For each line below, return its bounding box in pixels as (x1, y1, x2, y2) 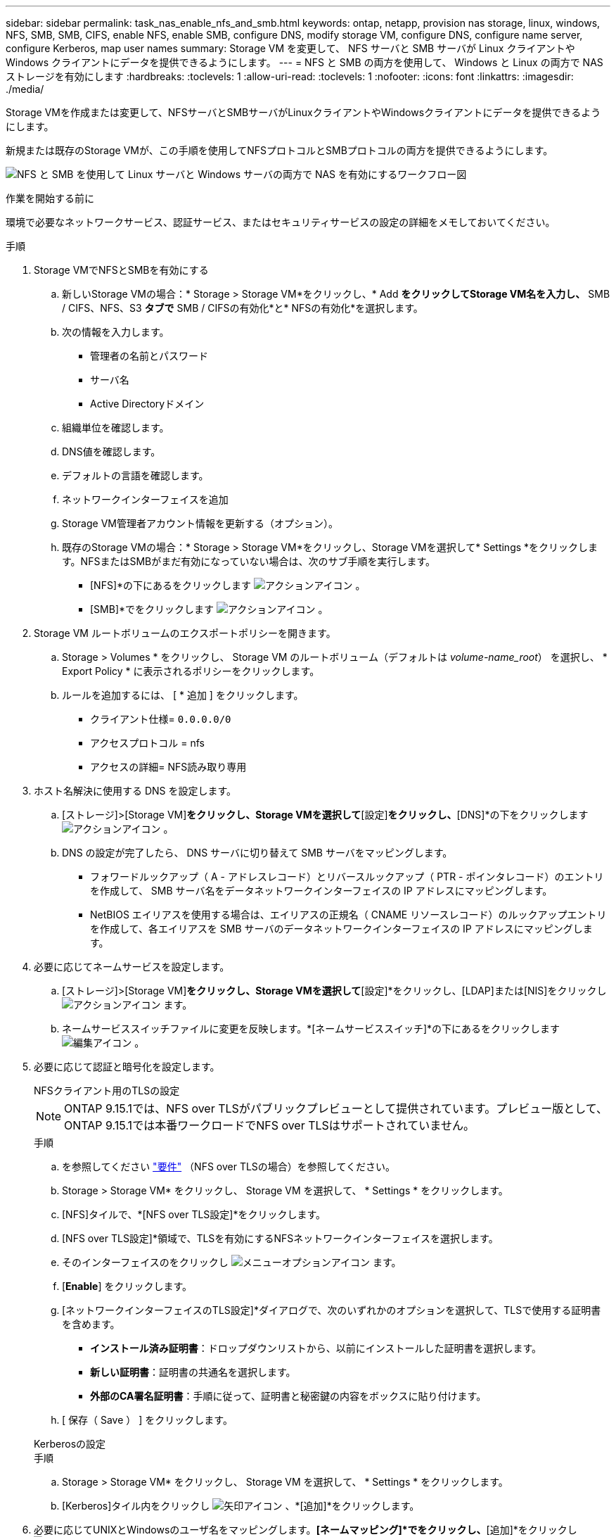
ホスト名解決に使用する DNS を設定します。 (34, 785, 237, 797)
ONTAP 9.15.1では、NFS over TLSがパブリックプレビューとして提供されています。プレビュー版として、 (64, 1101, 608, 1115)
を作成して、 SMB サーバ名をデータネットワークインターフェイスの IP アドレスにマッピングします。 (90, 885, 553, 897)
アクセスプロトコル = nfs (90, 737, 205, 749)
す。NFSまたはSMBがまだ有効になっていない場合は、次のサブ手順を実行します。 (62, 555, 436, 567)
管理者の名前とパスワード (90, 350, 208, 362)
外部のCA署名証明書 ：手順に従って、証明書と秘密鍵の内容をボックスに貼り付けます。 (90, 1390, 487, 1402)
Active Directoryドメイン (90, 398, 205, 410)
